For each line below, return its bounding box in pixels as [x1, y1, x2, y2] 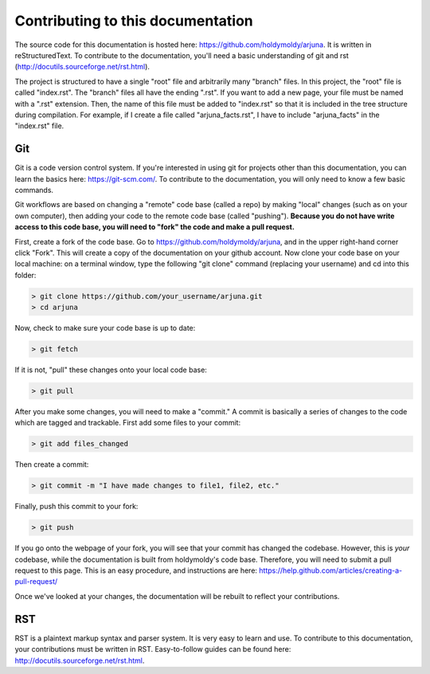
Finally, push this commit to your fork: [14, 502, 139, 511]
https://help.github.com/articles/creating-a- [259, 566, 402, 575]
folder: [14, 270, 37, 280]
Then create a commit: [14, 460, 89, 469]
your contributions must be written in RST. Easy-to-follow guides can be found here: [14, 645, 291, 654]
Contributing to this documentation [14, 12, 254, 29]
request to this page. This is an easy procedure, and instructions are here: [14, 566, 258, 575]
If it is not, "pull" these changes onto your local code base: [14, 365, 207, 374]
